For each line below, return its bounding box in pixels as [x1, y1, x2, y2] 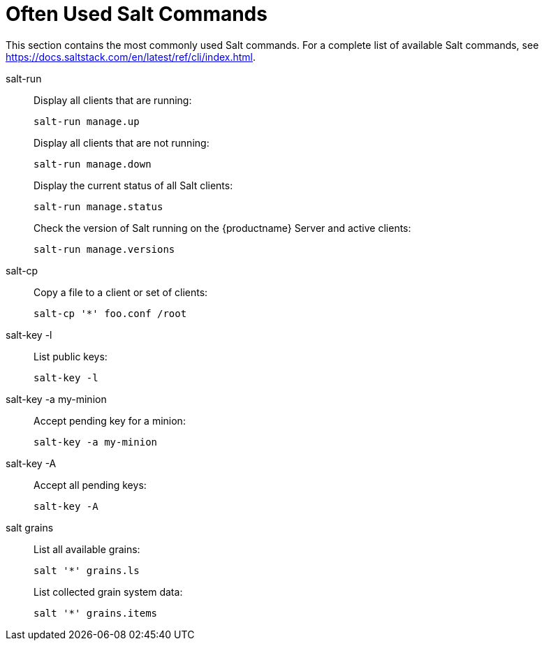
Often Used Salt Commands [6, 2, 267, 26]
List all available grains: [34, 543, 140, 555]
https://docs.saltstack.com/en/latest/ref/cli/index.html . [6, 50, 256, 63]
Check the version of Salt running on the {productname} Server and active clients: [34, 221, 411, 234]
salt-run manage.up [34, 115, 140, 127]
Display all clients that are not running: [34, 136, 209, 149]
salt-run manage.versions [34, 243, 175, 255]
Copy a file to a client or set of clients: [34, 286, 208, 298]
